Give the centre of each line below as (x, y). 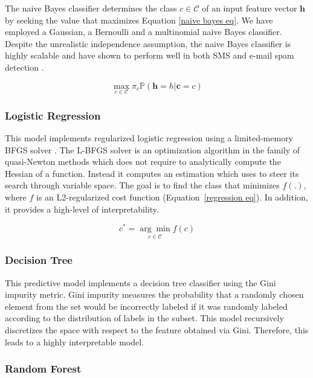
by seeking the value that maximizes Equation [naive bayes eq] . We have (139, 20)
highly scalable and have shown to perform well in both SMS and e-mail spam (150, 55)
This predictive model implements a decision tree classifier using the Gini (140, 282)
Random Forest (43, 369)
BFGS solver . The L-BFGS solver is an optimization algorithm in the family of (153, 149)
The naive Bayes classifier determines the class (91, 8)
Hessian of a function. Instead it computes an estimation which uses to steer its (152, 173)
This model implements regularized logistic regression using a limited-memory (149, 138)
